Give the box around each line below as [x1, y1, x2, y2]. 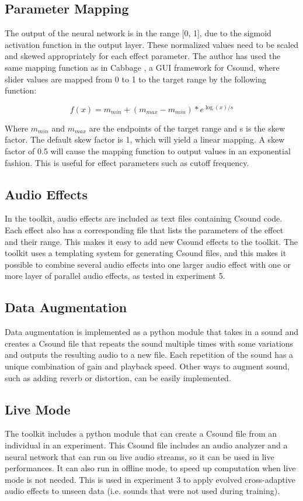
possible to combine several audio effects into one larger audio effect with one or [5, 258, 291, 270]
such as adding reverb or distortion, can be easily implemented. [5, 371, 231, 383]
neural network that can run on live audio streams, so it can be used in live [5, 450, 274, 462]
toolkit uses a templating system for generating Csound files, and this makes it [5, 247, 287, 259]
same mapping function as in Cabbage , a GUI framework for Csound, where [5, 61, 280, 73]
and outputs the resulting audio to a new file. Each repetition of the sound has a [5, 348, 294, 361]
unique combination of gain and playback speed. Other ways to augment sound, [5, 360, 290, 372]
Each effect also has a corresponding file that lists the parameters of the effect [5, 224, 284, 236]
